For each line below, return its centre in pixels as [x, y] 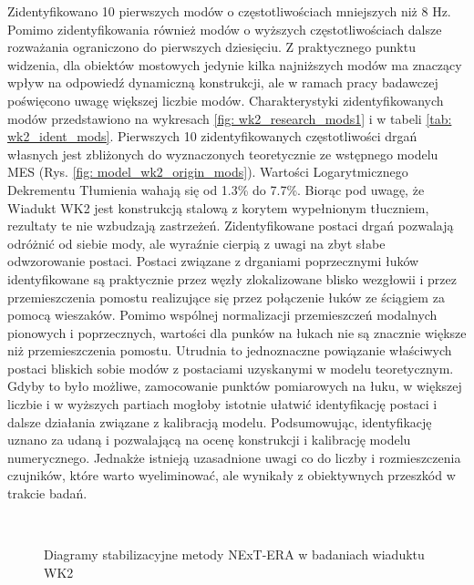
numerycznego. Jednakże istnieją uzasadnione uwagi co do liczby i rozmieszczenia [234, 457]
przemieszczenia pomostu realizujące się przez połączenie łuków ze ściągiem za [226, 297]
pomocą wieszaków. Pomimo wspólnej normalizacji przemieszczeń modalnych [222, 315]
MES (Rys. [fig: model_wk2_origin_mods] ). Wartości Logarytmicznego [208, 172]
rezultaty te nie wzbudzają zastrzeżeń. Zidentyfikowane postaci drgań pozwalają [231, 226]
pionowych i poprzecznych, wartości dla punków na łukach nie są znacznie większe [237, 332]
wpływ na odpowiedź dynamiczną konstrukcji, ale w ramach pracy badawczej [223, 82]
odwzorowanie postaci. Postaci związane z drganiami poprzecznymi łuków [213, 261]
